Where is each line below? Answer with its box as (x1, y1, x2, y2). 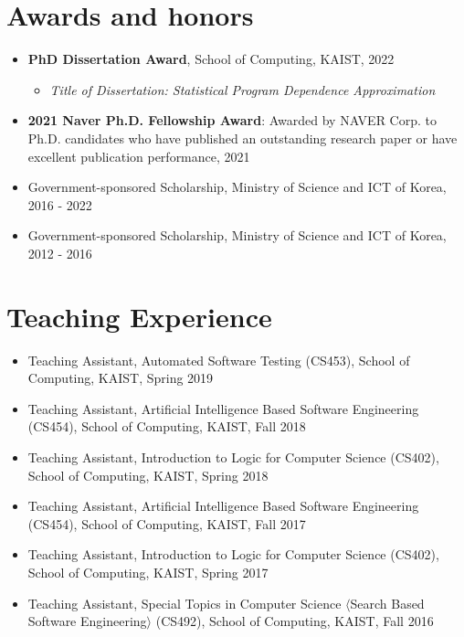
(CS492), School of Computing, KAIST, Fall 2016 (155, 611, 434, 631)
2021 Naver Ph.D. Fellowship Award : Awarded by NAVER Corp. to (27, 111, 438, 130)
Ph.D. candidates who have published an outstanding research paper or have (27, 128, 458, 147)
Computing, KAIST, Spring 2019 (27, 368, 214, 388)
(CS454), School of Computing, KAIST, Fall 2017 (27, 514, 306, 533)
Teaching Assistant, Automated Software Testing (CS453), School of (27, 350, 410, 369)
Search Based (350, 593, 425, 612)
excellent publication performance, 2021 (27, 146, 250, 165)
